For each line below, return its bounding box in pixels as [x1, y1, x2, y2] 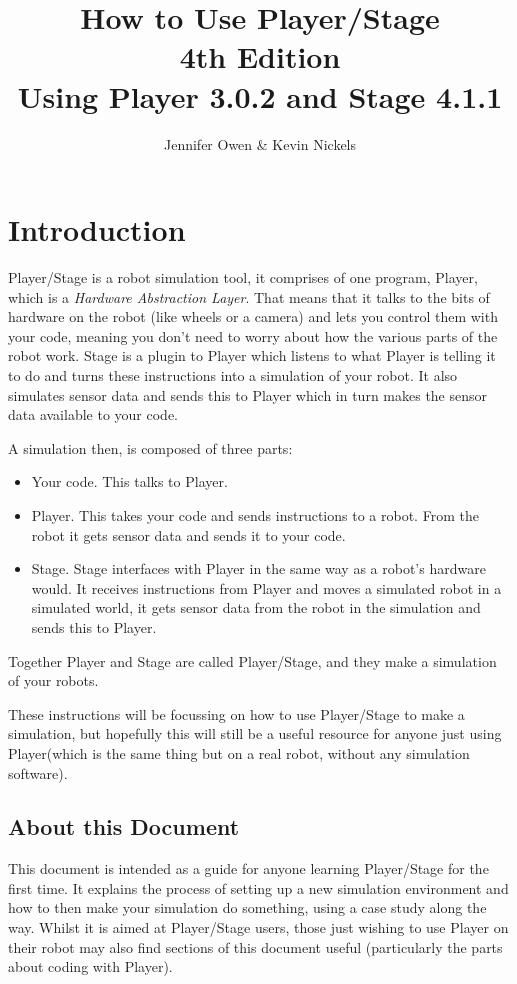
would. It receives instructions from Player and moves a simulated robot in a [31, 577, 502, 598]
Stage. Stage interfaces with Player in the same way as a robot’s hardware [31, 558, 486, 579]
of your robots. [8, 670, 99, 691]
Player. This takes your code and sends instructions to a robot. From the [31, 504, 479, 525]
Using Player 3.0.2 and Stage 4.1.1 [17, 75, 503, 116]
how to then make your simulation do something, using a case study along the [8, 897, 487, 918]
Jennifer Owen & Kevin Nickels [163, 133, 357, 154]
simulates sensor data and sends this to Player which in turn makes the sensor [8, 384, 488, 405]
